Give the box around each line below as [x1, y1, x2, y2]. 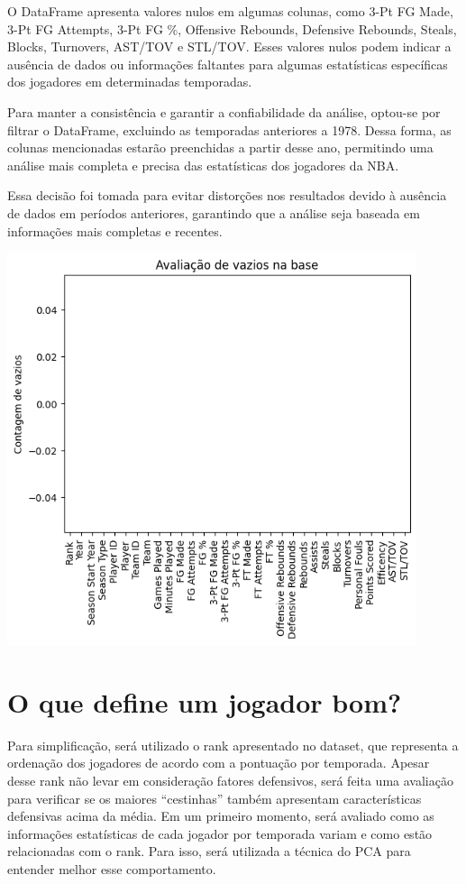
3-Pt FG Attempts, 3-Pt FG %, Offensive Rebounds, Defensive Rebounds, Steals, [7, 19, 457, 38]
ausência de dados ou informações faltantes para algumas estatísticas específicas [7, 54, 448, 73]
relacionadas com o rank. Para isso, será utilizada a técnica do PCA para [7, 842, 411, 861]
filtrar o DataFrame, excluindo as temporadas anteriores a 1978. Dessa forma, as [7, 120, 452, 139]
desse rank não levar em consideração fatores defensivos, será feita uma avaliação [7, 771, 453, 790]
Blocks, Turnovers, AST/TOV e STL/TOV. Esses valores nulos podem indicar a [7, 37, 452, 56]
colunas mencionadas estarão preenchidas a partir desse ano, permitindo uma [7, 138, 434, 157]
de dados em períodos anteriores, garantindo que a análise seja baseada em [7, 203, 420, 222]
